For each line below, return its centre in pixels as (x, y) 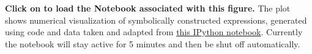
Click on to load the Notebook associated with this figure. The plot (148, 8)
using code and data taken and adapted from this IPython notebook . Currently (154, 32)
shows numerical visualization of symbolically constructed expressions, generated (156, 20)
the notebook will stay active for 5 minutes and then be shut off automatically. (153, 43)
